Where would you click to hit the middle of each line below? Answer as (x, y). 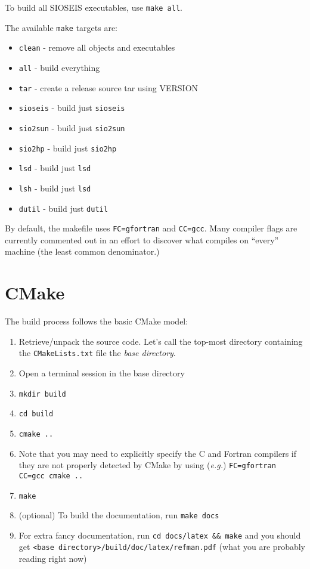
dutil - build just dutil (63, 208)
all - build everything (59, 67)
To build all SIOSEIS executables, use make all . (94, 7)
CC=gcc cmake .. (51, 476)
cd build (36, 414)
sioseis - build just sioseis (72, 108)
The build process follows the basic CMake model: (97, 321)
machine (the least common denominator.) (82, 251)
